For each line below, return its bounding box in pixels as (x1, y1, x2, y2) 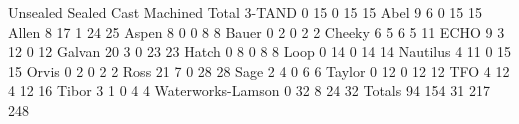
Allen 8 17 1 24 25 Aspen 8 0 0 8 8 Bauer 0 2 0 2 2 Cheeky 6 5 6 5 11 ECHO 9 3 (8, 21, 505, 42)
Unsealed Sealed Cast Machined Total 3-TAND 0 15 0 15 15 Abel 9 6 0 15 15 (8, 2, 482, 22)
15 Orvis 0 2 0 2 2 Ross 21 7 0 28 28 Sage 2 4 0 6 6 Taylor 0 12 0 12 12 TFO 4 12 (8, 60, 510, 81)
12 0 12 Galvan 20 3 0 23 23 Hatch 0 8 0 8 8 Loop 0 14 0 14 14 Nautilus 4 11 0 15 (8, 41, 512, 62)
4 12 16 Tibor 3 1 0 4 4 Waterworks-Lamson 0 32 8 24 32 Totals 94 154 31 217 (8, 80, 490, 101)
